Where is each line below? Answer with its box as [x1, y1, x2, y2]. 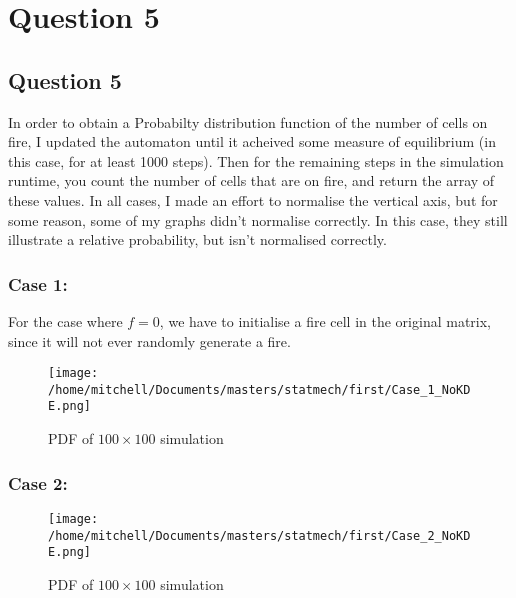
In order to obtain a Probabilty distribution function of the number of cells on [8, 111, 488, 132]
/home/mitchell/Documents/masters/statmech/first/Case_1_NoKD [48, 382, 471, 397]
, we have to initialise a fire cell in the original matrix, [159, 310, 491, 331]
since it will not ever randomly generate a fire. [8, 330, 291, 351]
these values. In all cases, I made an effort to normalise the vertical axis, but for [8, 189, 498, 210]
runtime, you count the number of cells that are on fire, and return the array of [8, 170, 495, 191]
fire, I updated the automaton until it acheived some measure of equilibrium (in [8, 131, 496, 152]
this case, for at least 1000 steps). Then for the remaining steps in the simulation [8, 150, 504, 171]
